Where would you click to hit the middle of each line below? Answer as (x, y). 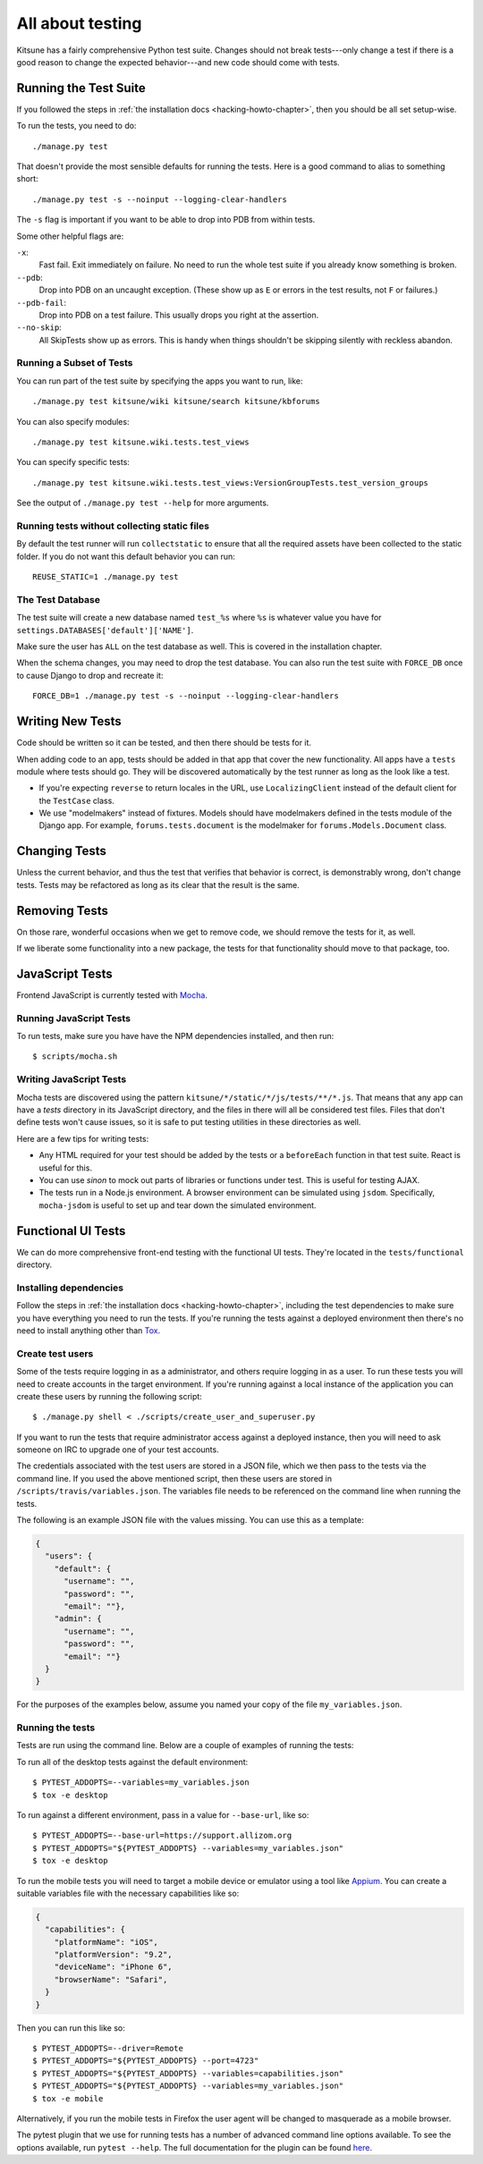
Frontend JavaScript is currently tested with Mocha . (112, 995)
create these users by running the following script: (110, 1396)
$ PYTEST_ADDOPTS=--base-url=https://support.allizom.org (162, 1836)
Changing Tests (62, 851)
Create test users (55, 1353)
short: (28, 179)
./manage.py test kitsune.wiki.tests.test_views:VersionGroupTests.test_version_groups (231, 482)
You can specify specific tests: (73, 462)
